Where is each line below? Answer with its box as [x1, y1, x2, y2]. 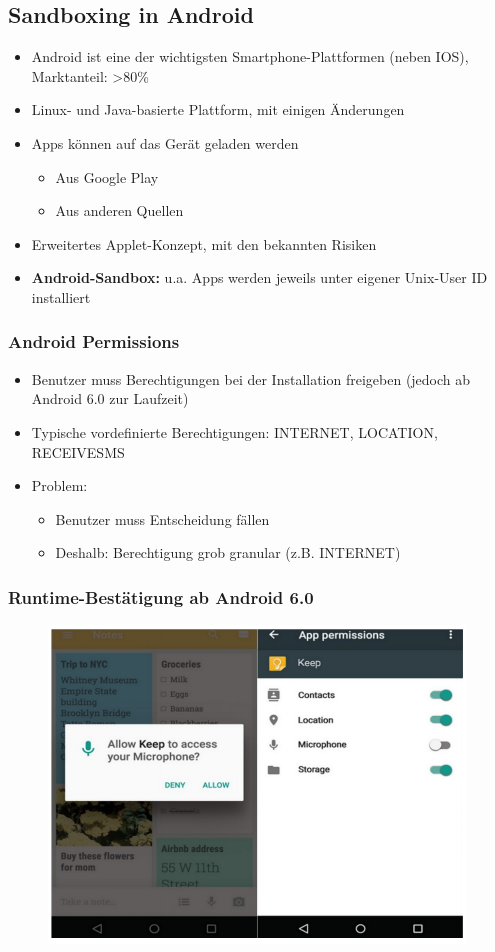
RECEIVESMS [31, 441, 125, 462]
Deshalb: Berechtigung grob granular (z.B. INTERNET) [55, 542, 401, 563]
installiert [31, 286, 91, 307]
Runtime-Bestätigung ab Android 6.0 [8, 584, 314, 609]
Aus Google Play [55, 166, 159, 187]
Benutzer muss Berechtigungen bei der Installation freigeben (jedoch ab [31, 368, 471, 389]
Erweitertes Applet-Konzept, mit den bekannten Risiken [31, 233, 377, 254]
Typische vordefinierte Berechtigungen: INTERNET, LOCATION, [31, 421, 438, 442]
